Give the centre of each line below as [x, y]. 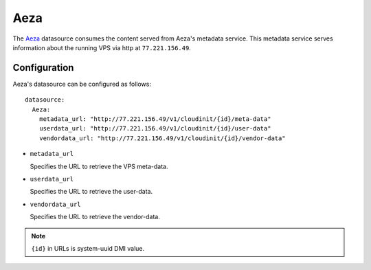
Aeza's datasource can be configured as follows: [82, 84]
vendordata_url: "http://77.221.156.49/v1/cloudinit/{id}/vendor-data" [162, 138]
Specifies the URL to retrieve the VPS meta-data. [99, 166]
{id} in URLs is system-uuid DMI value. [88, 248]
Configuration [43, 68]
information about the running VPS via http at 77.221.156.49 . [102, 47]
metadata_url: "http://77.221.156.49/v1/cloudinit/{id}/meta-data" [155, 119]
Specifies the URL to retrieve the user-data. [91, 192]
